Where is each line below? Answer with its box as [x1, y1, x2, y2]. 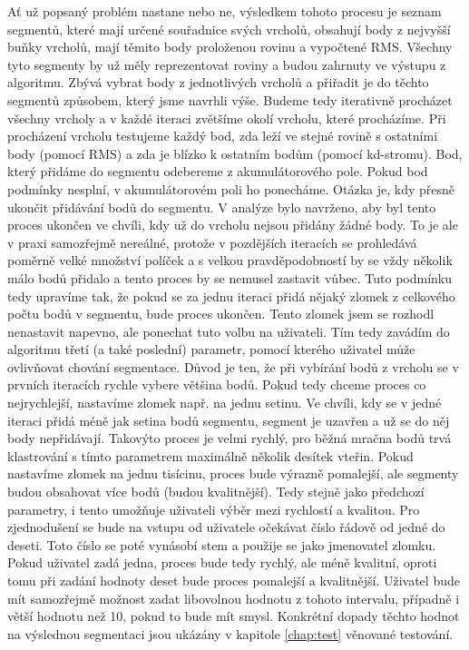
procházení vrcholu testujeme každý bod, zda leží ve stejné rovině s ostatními [7, 126, 438, 145]
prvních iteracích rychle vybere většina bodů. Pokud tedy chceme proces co [7, 375, 426, 394]
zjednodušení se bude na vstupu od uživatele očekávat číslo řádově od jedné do [7, 517, 445, 537]
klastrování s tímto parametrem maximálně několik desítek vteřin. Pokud [7, 446, 414, 465]
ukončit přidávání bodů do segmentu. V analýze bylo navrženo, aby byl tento [7, 197, 436, 216]
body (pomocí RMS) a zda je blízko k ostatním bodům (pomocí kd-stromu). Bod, [7, 143, 463, 162]
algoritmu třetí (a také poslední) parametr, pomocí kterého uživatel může [7, 340, 415, 359]
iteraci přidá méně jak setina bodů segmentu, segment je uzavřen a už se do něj [7, 410, 450, 429]
